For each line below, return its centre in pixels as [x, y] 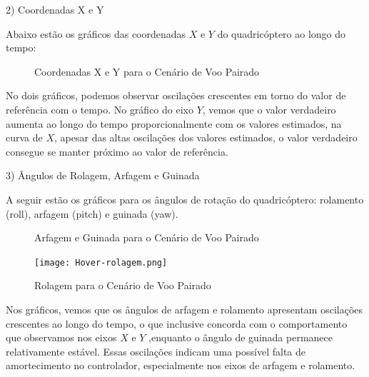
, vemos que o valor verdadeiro [269, 109]
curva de [24, 137]
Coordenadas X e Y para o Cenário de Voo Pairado [147, 71]
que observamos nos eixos [61, 337]
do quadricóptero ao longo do [282, 33]
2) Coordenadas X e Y [55, 9]
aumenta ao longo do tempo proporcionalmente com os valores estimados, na [174, 123]
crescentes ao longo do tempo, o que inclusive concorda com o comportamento [177, 323]
